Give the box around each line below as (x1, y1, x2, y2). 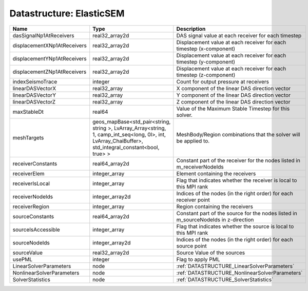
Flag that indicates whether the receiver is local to (176, 177, 297, 184)
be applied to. (176, 137, 210, 144)
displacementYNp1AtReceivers (12, 55, 87, 62)
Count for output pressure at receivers (176, 78, 269, 85)
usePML (12, 256, 33, 263)
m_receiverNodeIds (176, 163, 224, 170)
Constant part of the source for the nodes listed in (176, 210, 297, 217)
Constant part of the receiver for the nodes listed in (176, 157, 300, 164)
